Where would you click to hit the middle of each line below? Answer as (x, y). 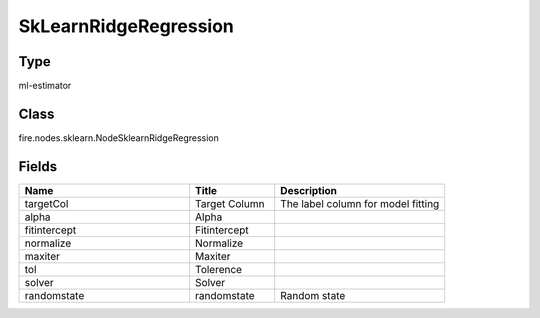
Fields (38, 166)
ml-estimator (45, 86)
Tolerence (219, 269)
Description (309, 190)
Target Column (230, 203)
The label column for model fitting (360, 203)
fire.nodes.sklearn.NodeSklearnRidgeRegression (119, 137)
